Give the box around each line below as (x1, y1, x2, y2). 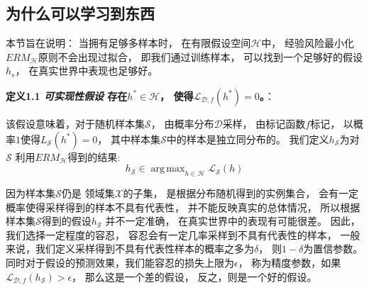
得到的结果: (67, 149, 121, 164)
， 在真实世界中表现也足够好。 (15, 63, 158, 78)
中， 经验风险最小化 (261, 35, 354, 50)
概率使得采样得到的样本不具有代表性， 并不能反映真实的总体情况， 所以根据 (6, 199, 360, 214)
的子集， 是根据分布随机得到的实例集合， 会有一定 (123, 185, 358, 200)
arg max (150, 164, 185, 174)
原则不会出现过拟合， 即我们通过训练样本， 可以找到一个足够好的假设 (38, 49, 363, 64)
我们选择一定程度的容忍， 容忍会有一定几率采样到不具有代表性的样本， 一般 (6, 227, 360, 242)
